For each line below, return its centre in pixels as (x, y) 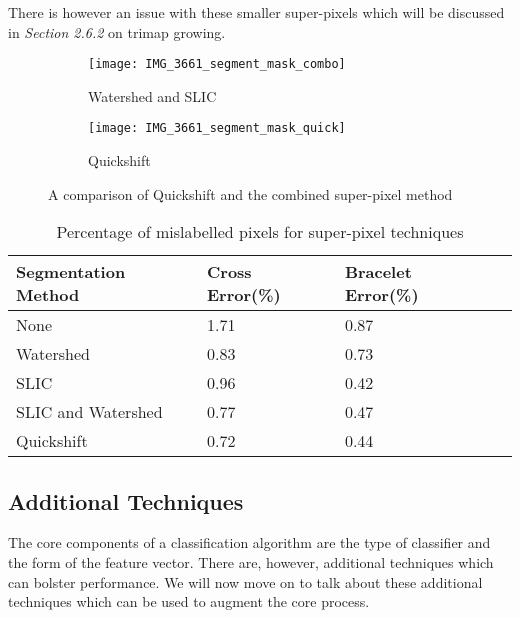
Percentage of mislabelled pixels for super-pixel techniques (260, 232)
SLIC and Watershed (89, 412)
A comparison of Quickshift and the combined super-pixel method (250, 193)
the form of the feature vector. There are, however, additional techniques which (251, 562)
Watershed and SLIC (152, 95)
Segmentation (71, 272)
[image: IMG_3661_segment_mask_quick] (217, 128)
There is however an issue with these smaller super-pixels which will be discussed (256, 12)
